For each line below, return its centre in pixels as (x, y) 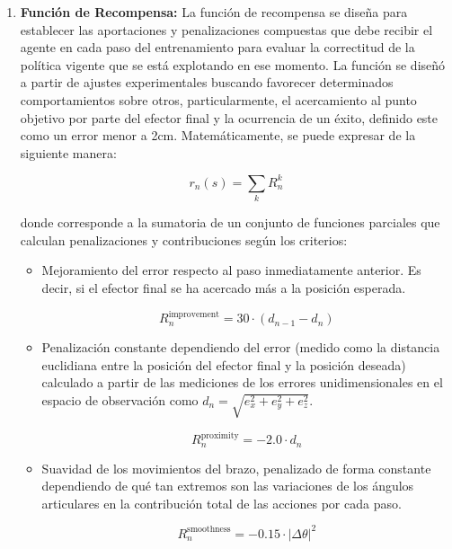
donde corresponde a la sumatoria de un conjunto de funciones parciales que (230, 222)
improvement (194, 314)
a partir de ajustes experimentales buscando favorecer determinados (207, 82)
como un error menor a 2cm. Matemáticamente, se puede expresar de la (218, 135)
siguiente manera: (68, 152)
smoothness (209, 530)
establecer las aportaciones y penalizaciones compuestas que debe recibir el (226, 29)
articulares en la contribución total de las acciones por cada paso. (222, 503)
